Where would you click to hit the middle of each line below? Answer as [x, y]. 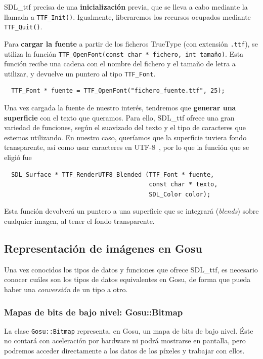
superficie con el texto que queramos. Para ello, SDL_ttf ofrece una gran [119, 117]
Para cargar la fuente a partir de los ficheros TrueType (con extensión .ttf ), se [131, 43]
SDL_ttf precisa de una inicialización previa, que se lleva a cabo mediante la [126, 7]
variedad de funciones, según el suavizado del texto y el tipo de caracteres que [125, 127]
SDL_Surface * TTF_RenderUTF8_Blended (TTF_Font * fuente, [113, 174]
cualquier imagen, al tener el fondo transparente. [79, 221]
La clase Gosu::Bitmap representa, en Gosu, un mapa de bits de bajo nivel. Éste [129, 330]
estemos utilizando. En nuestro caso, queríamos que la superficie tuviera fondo [125, 137]
